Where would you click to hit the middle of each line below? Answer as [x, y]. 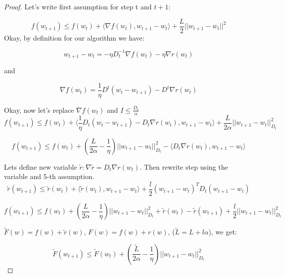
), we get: [223, 232]
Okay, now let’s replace [39, 110]
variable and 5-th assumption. [49, 176]
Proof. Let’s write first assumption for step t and [78, 6]
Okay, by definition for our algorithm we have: [74, 37]
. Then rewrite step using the [184, 166]
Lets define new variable [41, 166]
